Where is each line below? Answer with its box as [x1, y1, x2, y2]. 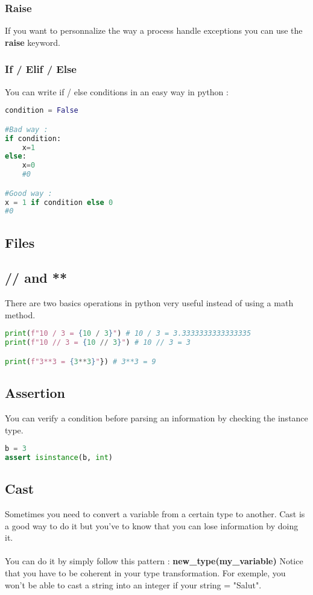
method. [5, 308, 36, 321]
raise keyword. [5, 36, 60, 48]
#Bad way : [5, 125, 48, 134]
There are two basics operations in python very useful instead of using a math [5, 297, 294, 309]
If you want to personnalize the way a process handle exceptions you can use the [5, 24, 303, 37]
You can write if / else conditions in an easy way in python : [5, 85, 229, 98]
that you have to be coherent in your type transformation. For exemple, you [5, 567, 286, 579]
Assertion [5, 383, 65, 402]
